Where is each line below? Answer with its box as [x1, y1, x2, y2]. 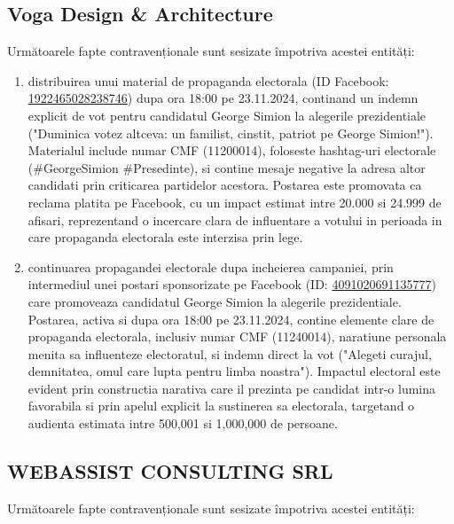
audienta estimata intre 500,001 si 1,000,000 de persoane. [27, 414, 338, 433]
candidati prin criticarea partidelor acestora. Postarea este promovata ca [27, 176, 422, 194]
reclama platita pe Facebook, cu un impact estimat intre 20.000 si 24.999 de [27, 192, 442, 211]
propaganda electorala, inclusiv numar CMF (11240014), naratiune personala [27, 327, 447, 346]
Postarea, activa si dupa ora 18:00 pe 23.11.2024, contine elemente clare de [27, 309, 434, 328]
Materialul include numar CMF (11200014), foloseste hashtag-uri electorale [27, 141, 436, 160]
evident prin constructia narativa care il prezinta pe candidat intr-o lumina [27, 379, 436, 397]
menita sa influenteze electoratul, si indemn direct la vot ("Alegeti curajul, [27, 344, 432, 363]
